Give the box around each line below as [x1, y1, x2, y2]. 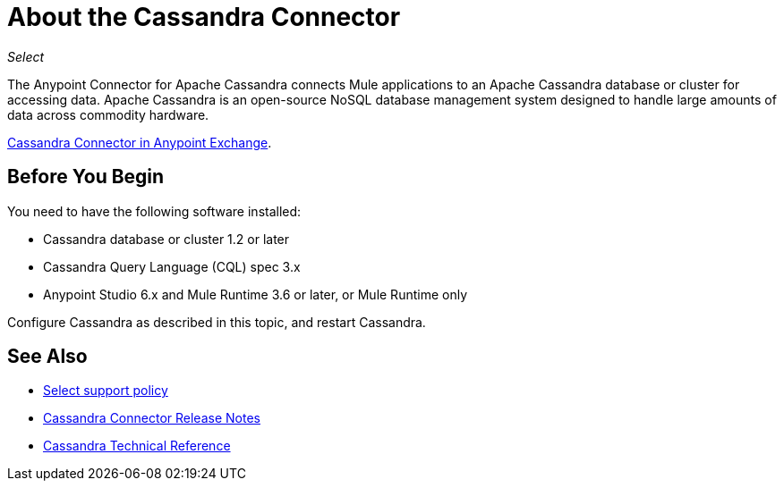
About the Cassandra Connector [7, 2, 401, 32]
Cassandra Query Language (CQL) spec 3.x [43, 258, 301, 274]
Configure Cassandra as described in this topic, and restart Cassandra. [7, 314, 426, 330]
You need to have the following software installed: [7, 203, 302, 219]
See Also [7, 345, 88, 368]
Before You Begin [7, 165, 165, 189]
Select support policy [43, 383, 168, 399]
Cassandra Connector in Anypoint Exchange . [7, 134, 272, 150]
